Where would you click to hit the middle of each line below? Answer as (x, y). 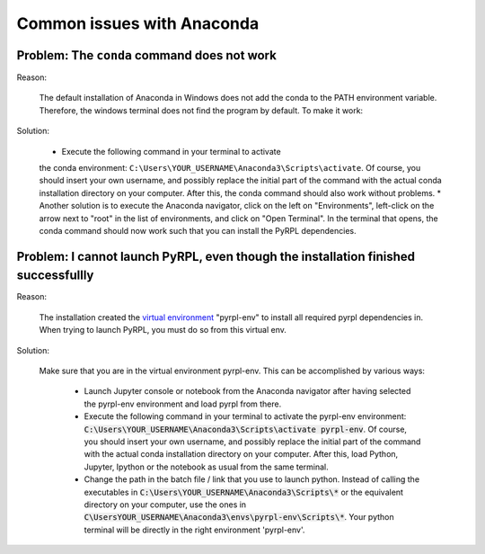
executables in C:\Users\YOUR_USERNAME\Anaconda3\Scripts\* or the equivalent (244, 492)
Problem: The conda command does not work (147, 55)
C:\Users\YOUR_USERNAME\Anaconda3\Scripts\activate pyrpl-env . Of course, (246, 429)
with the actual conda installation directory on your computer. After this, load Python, (241, 454)
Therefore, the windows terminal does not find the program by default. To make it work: (201, 110)
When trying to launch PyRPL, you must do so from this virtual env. (163, 330)
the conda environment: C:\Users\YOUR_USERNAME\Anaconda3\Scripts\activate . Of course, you (230, 168)
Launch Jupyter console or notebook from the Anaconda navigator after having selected (247, 391)
